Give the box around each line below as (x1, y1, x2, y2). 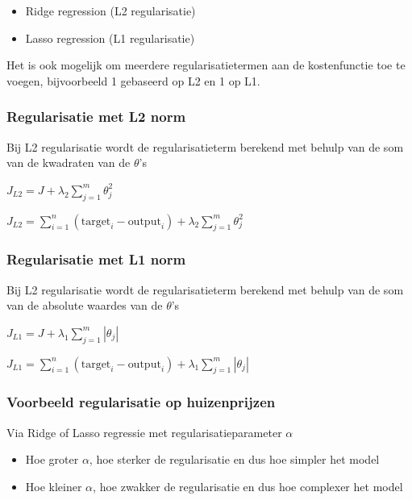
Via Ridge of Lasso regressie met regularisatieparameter (6, 423, 282, 440)
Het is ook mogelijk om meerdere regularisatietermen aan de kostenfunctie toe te (6, 56, 406, 73)
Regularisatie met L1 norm (6, 249, 186, 269)
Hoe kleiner (25, 477, 82, 494)
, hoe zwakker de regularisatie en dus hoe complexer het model (93, 477, 403, 494)
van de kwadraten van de (6, 154, 131, 171)
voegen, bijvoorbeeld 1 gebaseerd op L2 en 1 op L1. (6, 72, 260, 89)
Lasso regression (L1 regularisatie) (25, 29, 195, 46)
